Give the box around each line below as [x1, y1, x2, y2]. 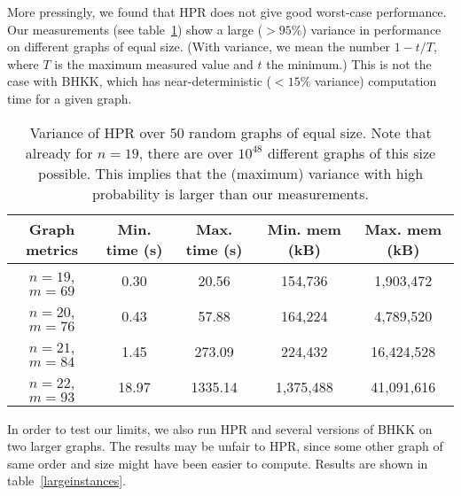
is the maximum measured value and [54, 54, 254, 73]
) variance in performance [301, 19, 441, 38]
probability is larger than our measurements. [91, 182, 370, 204]
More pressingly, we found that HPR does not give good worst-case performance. [7, 3, 447, 20]
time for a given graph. [7, 89, 132, 107]
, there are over [138, 142, 234, 163]
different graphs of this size [267, 142, 436, 163]
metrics [25, 238, 78, 260]
